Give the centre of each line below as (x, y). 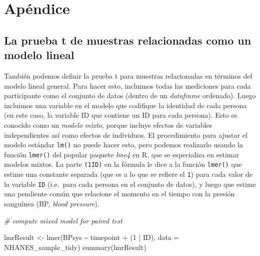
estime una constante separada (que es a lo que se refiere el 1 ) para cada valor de (128, 174)
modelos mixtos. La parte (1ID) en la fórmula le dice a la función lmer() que (123, 164)
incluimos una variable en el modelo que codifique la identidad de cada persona (125, 105)
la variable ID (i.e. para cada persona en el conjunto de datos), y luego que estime (130, 184)
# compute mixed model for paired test (63, 220)
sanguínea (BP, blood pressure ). (52, 203)
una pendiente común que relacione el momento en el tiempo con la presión (119, 194)
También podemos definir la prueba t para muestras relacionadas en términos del (128, 75)
